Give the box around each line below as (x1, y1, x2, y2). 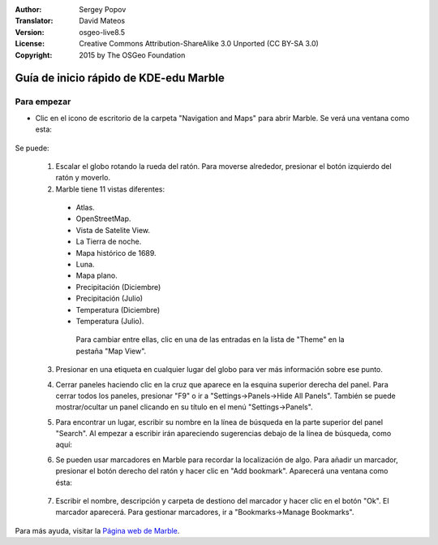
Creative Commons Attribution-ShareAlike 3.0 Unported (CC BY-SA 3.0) (79, 39, 320, 49)
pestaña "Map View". (75, 346, 147, 356)
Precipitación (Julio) (75, 293, 144, 304)
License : (15, 39, 45, 49)
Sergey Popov (79, 5, 127, 14)
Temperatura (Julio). (75, 316, 144, 326)
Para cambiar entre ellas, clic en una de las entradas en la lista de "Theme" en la (75, 335, 345, 344)
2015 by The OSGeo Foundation (79, 50, 186, 60)
